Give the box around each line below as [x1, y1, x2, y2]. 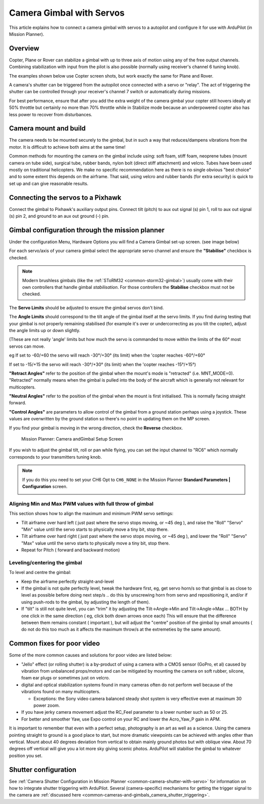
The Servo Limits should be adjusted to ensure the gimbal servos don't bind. [9, 305, 164, 311]
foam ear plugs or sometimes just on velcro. [21, 675, 110, 681]
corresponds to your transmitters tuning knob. [9, 454, 102, 460]
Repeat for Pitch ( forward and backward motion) [21, 547, 120, 553]
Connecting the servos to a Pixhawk [9, 193, 122, 202]
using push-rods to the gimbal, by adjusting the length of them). [21, 599, 150, 605]
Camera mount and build [9, 124, 86, 132]
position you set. [9, 752, 43, 758]
